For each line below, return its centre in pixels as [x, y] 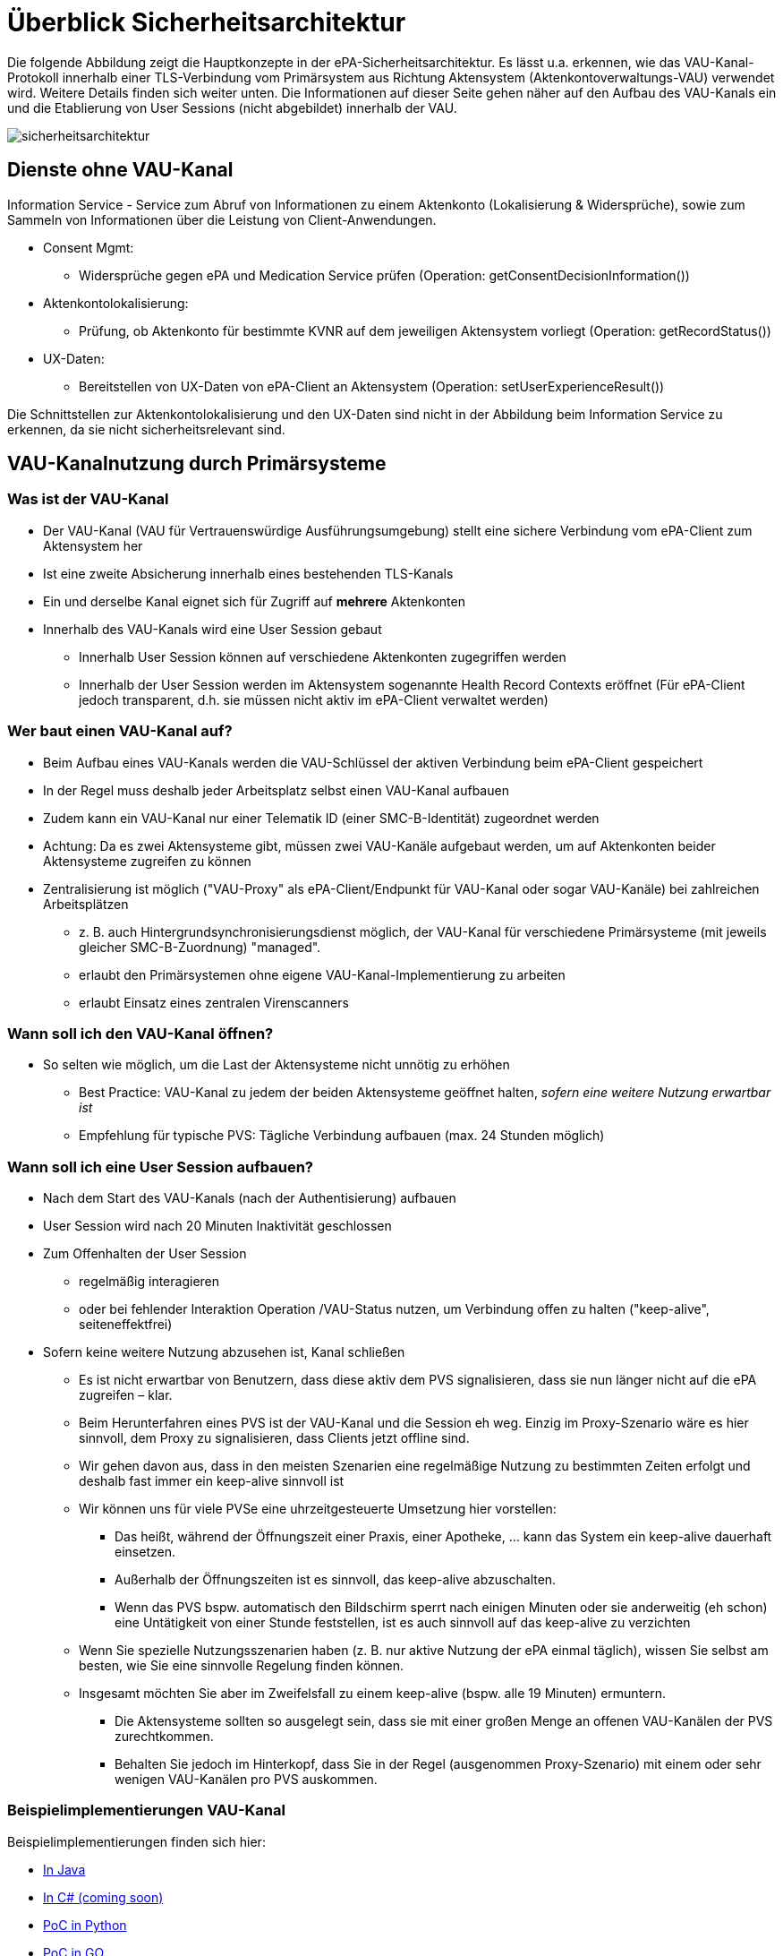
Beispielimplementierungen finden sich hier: [136, 1841]
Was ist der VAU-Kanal [88, 499]
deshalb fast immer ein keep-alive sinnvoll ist [212, 1481]
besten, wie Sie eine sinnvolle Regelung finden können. [242, 1666]
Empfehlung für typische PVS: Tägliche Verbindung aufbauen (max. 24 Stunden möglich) [342, 1136]
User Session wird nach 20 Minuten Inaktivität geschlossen [217, 1226]
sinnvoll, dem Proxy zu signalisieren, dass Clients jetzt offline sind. [274, 1438]
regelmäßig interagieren [149, 1282]
